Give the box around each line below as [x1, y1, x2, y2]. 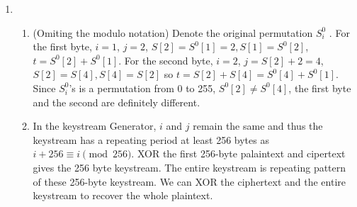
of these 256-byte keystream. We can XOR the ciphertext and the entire [33, 174, 346, 189]
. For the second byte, [118, 52, 213, 67]
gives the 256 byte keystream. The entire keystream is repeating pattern [33, 160, 346, 174]
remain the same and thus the [193, 118, 323, 133]
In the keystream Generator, [33, 118, 157, 133]
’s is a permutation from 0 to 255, [69, 80, 216, 95]
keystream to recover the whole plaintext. [33, 188, 213, 203]
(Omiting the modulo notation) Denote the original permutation [33, 25, 313, 40]
